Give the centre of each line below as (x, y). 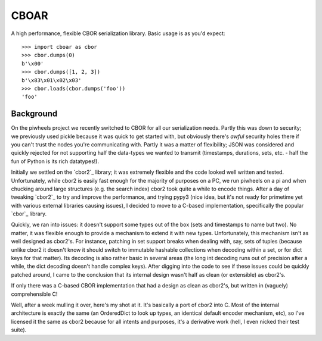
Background (34, 114)
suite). (19, 330)
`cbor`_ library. (29, 214)
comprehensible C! (34, 294)
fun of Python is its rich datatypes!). (55, 161)
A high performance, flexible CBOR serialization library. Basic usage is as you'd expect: (118, 33)
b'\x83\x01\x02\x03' (52, 80)
